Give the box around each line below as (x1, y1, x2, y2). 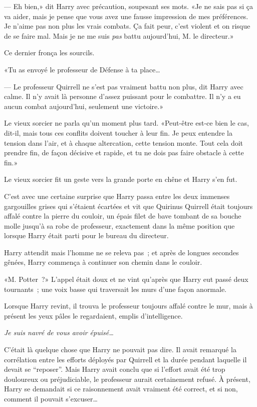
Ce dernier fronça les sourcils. (4, 47, 95, 58)
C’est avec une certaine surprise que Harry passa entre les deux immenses (4, 190, 230, 201)
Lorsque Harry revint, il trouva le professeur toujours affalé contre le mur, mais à (4, 300, 253, 311)
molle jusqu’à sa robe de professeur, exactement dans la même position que (4, 220, 235, 231)
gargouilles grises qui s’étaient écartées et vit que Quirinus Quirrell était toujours (4, 200, 253, 211)
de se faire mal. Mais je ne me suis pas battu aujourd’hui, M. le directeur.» (4, 30, 234, 41)
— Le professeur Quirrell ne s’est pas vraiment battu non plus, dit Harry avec (4, 81, 243, 91)
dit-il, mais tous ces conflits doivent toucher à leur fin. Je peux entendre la (4, 127, 232, 138)
